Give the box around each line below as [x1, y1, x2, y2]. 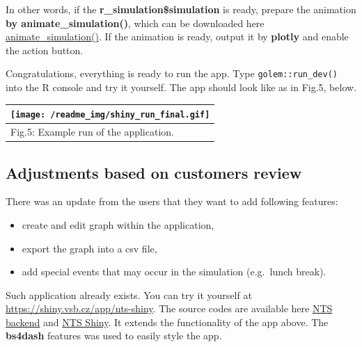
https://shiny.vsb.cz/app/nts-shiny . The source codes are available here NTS [6, 301, 333, 316]
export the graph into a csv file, [22, 241, 157, 255]
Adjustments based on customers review [6, 161, 302, 183]
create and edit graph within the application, [22, 217, 214, 232]
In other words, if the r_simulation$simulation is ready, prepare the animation [6, 2, 356, 16]
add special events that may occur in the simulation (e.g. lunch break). [22, 264, 326, 279]
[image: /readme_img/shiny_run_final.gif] [10, 110, 210, 120]
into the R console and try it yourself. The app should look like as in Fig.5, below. [6, 80, 357, 95]
